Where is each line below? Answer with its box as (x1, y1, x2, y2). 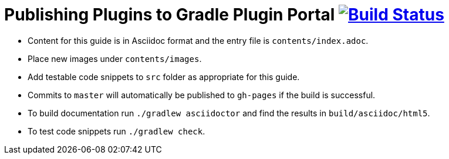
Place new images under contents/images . (28, 53, 202, 64)
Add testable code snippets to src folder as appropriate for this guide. (28, 71, 300, 82)
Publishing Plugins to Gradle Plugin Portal (4, 5, 335, 25)
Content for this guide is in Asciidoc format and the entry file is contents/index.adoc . (28, 35, 369, 46)
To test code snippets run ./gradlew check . (28, 126, 205, 136)
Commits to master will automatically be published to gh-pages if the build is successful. (28, 89, 376, 100)
